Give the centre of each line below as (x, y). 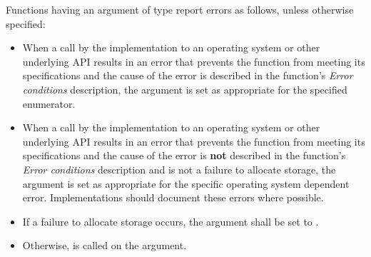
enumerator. (49, 103)
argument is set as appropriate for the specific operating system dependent (186, 183)
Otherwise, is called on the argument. (105, 245)
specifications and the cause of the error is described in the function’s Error (188, 75)
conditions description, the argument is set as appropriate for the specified (185, 89)
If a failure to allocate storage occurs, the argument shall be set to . (171, 221)
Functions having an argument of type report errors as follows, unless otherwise (180, 9)
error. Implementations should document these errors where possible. (173, 197)
